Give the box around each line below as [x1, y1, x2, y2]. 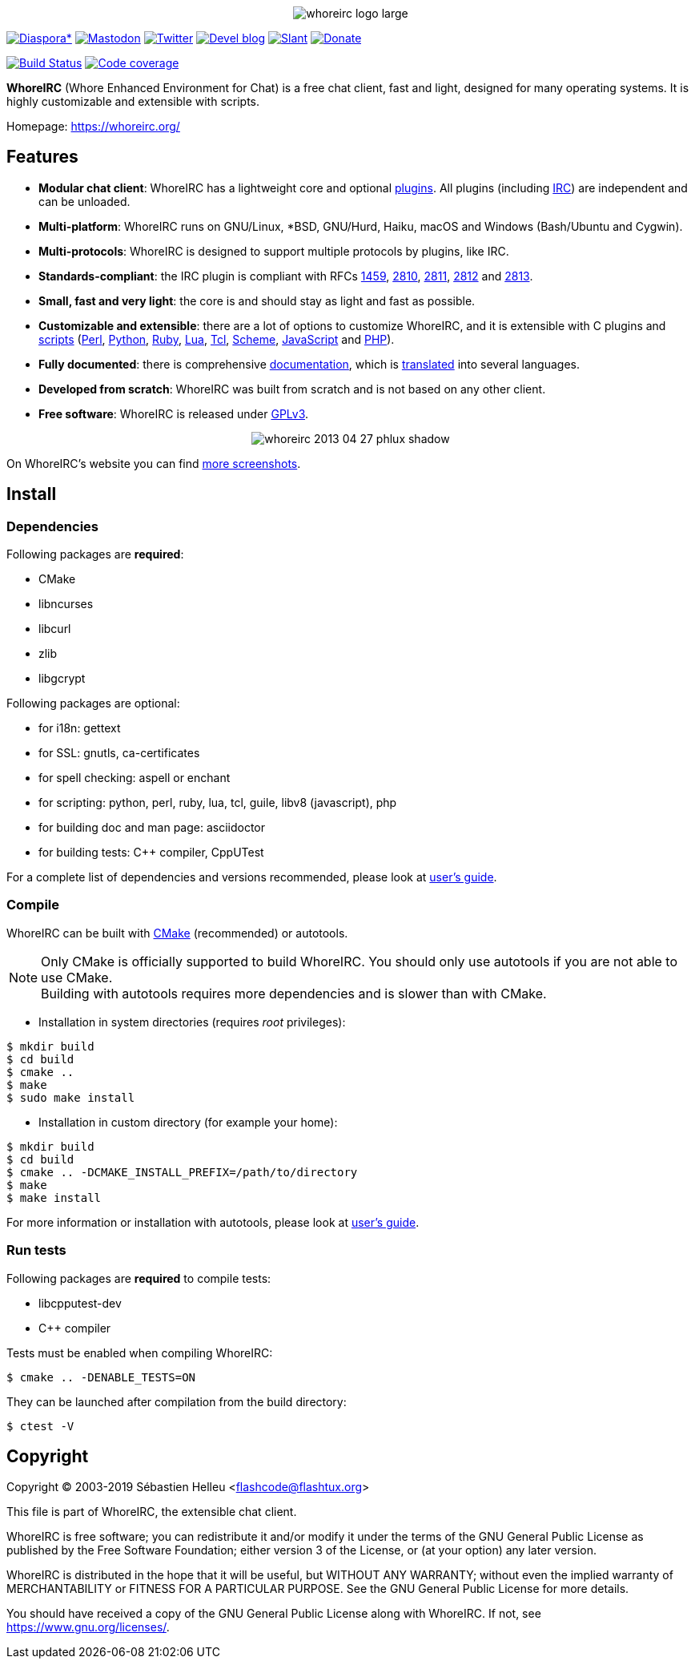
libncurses [38, 597, 94, 611]
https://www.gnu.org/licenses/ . [6, 1620, 170, 1635]
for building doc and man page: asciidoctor [38, 820, 266, 835]
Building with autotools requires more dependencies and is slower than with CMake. [41, 985, 547, 1002]
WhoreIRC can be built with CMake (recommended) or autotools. [6, 925, 348, 940]
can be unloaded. [38, 194, 131, 208]
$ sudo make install [6, 1091, 135, 1104]
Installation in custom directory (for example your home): [38, 1115, 338, 1129]
